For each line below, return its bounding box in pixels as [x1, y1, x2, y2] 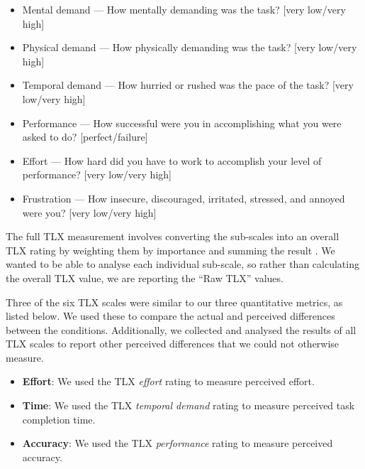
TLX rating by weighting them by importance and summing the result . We [6, 242, 335, 257]
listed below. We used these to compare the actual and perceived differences [6, 308, 335, 323]
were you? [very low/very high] [22, 205, 157, 220]
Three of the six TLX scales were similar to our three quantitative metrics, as [6, 294, 343, 309]
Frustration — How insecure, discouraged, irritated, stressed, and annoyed [22, 190, 345, 205]
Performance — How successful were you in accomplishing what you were [22, 115, 342, 130]
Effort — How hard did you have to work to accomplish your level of [22, 153, 322, 168]
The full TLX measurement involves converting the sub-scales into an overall [6, 229, 339, 244]
